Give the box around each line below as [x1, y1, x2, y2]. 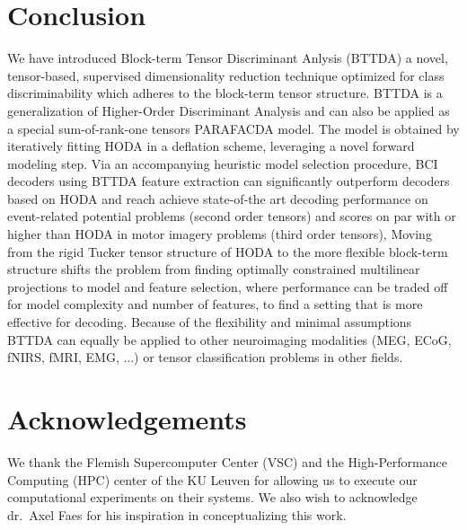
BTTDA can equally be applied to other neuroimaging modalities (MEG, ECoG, [7, 330, 452, 349]
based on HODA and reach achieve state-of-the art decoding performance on [7, 189, 428, 208]
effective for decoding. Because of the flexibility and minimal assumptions [7, 313, 412, 331]
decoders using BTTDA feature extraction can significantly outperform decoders [7, 172, 450, 190]
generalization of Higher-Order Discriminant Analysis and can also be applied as [7, 101, 450, 119]
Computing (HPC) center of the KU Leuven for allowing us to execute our [7, 470, 418, 489]
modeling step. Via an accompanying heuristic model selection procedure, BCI [7, 154, 438, 172]
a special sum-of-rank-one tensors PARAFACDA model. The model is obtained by [7, 119, 460, 137]
